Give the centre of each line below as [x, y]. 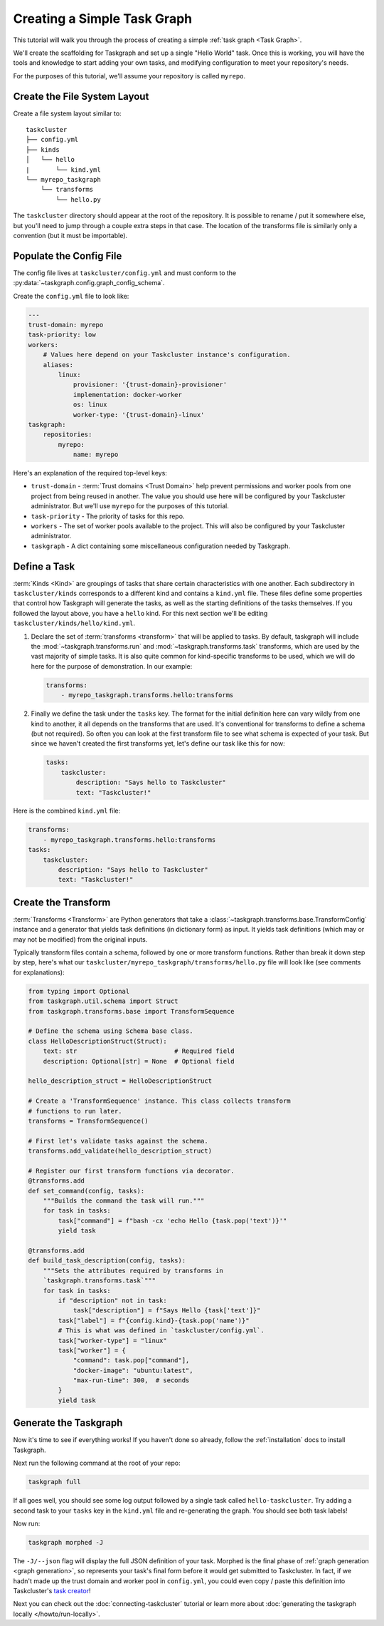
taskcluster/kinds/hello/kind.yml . [74, 623]
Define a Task [44, 566]
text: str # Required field [139, 1051]
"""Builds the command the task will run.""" [124, 1201]
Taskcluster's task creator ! [52, 1591]
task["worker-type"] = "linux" [112, 1341]
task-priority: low [62, 335]
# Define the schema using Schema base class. [111, 1031]
